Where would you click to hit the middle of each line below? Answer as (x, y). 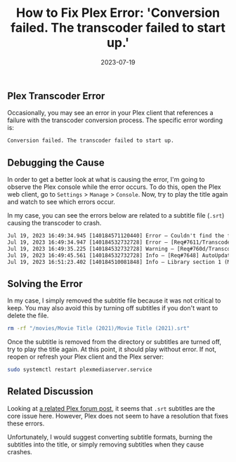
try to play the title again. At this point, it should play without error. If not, (112, 350)
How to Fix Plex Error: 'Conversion (118, 13)
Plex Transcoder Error (56, 96)
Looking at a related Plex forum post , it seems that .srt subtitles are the (111, 408)
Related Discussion (50, 391)
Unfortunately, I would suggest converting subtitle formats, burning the (110, 437)
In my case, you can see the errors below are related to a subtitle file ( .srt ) (116, 216)
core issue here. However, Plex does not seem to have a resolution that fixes (118, 416)
